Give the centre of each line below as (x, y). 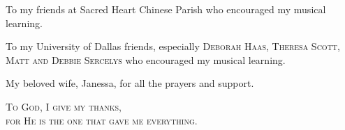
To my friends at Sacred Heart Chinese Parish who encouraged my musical (166, 9)
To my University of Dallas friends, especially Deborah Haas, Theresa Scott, (173, 46)
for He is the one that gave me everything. (102, 120)
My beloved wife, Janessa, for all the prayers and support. (130, 83)
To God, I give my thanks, (64, 106)
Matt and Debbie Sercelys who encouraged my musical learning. (146, 59)
